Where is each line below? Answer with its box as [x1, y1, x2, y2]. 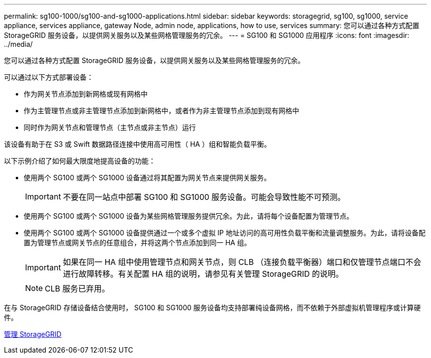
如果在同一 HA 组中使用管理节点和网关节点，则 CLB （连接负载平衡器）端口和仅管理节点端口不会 [62, 257, 422, 267]
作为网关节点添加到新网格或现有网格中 [24, 90, 148, 98]
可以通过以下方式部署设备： [4, 73, 93, 81]
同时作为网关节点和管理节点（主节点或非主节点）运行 [24, 123, 196, 131]
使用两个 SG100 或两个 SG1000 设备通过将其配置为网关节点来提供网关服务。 [24, 173, 271, 182]
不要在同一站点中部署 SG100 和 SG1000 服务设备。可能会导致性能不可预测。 [62, 192, 345, 202]
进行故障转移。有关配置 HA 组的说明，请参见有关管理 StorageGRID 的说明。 [62, 269, 344, 279]
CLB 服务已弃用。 [45, 284, 110, 293]
